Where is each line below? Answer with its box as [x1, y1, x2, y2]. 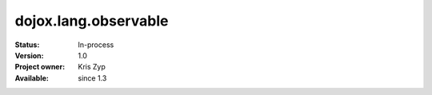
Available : [14, 73, 50, 83]
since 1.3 [78, 73, 107, 83]
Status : [14, 40, 40, 49]
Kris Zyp [78, 62, 106, 72]
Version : [14, 50, 44, 60]
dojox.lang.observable [14, 12, 169, 30]
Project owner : [14, 62, 66, 72]
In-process [78, 40, 114, 49]
